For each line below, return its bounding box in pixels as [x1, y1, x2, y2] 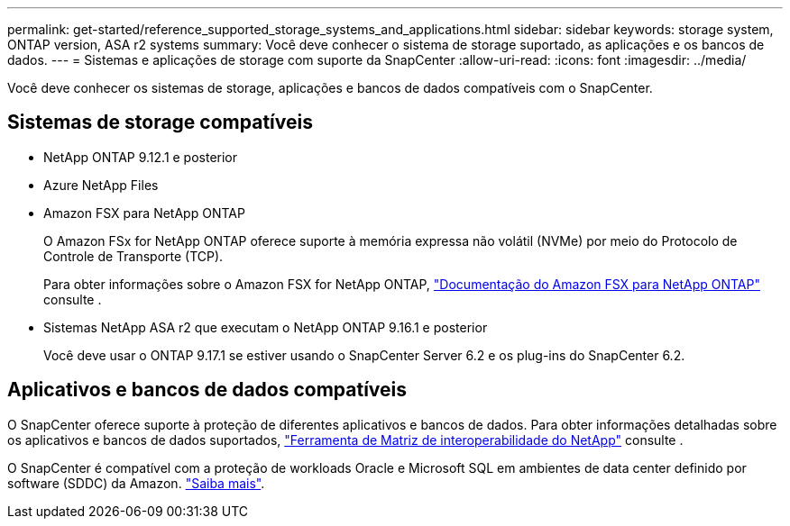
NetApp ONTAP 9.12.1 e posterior [43, 149, 238, 165]
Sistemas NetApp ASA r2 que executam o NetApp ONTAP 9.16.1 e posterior [43, 319, 488, 335]
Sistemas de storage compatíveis [7, 111, 313, 134]
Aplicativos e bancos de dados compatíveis [7, 378, 408, 402]
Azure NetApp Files [43, 177, 159, 193]
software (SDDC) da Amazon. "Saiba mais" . [7, 475, 265, 491]
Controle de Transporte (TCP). [43, 248, 224, 264]
